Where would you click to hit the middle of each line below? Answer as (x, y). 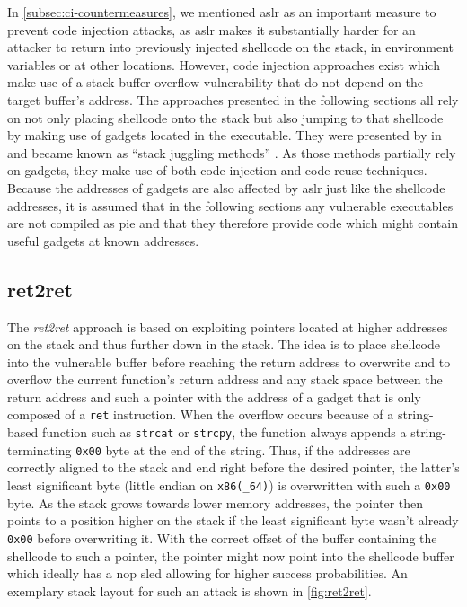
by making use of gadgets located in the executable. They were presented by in (225, 135)
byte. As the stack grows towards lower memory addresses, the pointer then (216, 502)
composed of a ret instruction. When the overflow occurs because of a (201, 414)
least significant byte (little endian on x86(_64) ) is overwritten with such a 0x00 (229, 485)
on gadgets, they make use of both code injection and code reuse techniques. (217, 170)
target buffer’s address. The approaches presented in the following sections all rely (233, 99)
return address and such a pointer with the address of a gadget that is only (214, 396)
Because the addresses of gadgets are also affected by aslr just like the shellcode (226, 187)
